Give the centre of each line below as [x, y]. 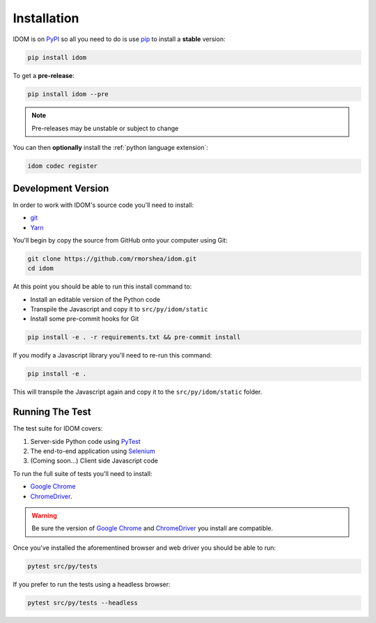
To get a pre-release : [44, 75]
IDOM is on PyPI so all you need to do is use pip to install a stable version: [119, 39]
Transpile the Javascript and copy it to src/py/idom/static [119, 309]
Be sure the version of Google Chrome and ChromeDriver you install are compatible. [152, 528]
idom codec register [62, 166]
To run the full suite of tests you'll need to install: [83, 473]
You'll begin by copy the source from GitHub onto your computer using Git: [120, 240]
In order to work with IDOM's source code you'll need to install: [103, 205]
